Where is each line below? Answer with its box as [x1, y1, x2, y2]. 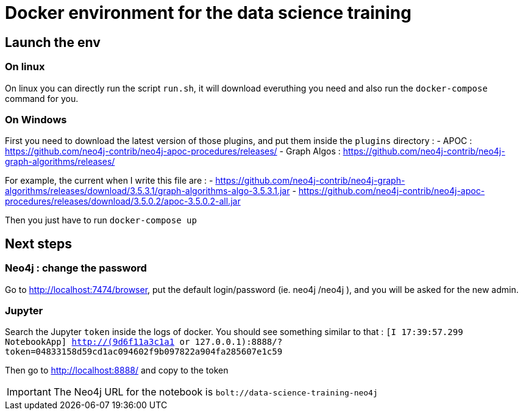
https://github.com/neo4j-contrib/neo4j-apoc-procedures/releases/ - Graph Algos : [5, 146, 341, 157]
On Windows [5, 113, 67, 126]
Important [7, 386, 51, 399]
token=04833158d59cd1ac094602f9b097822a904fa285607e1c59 [5, 347, 283, 357]
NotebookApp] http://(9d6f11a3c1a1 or [5, 337, 190, 347]
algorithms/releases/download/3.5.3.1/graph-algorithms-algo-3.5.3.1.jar [5, 186, 290, 197]
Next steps [5, 236, 72, 251]
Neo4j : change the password [5, 262, 147, 275]
